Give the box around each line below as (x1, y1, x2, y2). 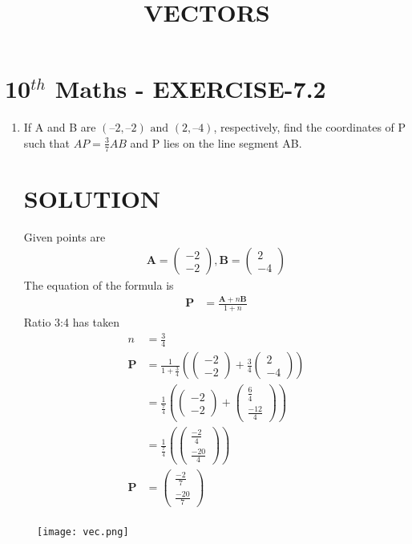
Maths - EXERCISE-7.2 (55, 72, 326, 105)
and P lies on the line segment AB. (130, 134, 302, 151)
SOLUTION (23, 181, 161, 214)
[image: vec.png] (37, 526, 129, 538)
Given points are (23, 228, 106, 245)
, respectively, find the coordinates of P (213, 119, 406, 136)
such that (23, 134, 71, 151)
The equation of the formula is (23, 277, 174, 294)
